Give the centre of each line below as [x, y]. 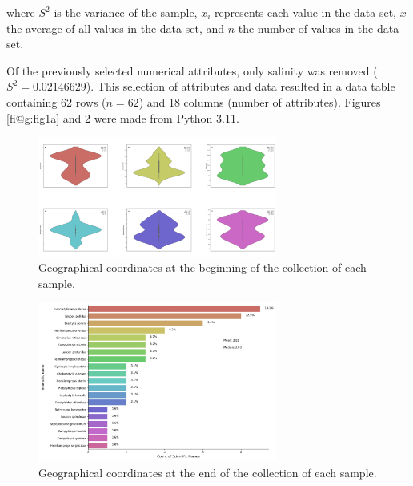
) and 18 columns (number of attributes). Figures [260, 101]
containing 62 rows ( [56, 101]
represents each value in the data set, [306, 12]
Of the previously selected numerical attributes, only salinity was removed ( [192, 70]
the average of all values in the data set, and [116, 28]
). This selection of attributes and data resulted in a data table [241, 86]
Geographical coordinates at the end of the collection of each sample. [208, 472]
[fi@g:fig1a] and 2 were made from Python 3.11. [123, 117]
